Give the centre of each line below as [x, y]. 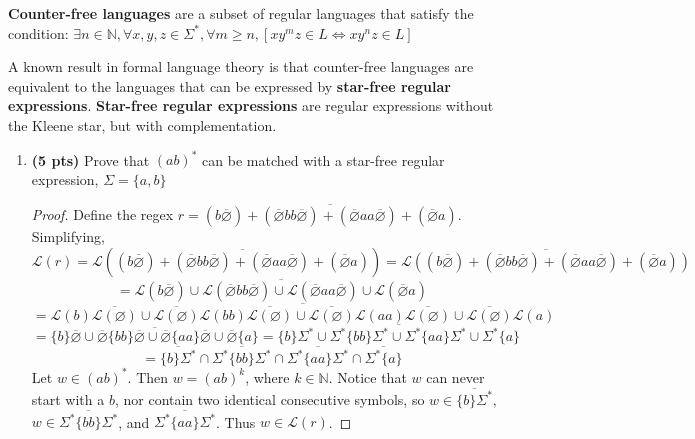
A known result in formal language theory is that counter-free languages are [241, 66]
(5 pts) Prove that [90, 159]
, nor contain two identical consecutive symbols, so [269, 398]
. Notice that [367, 376]
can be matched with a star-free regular [323, 159]
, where [267, 376]
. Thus [236, 421]
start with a [68, 398]
